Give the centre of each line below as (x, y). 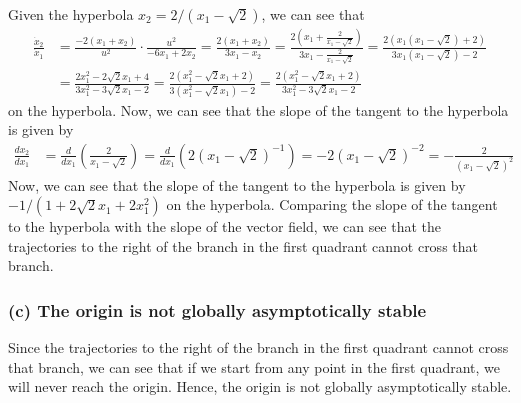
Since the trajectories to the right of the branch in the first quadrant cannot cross (258, 347)
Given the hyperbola (71, 14)
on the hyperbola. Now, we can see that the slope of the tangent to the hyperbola (258, 109)
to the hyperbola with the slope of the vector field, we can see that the (225, 226)
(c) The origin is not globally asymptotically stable (217, 309)
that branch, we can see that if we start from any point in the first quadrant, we (254, 366)
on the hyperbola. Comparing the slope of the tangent (332, 204)
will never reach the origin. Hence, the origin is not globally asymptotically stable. (260, 386)
